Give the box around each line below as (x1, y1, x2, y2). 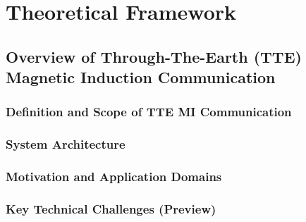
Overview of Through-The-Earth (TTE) (6, 45, 302, 67)
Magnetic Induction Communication (6, 66, 276, 88)
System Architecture (6, 135, 126, 153)
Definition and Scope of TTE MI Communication (6, 103, 292, 121)
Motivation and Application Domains (6, 168, 222, 185)
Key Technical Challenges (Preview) (6, 200, 216, 217)
